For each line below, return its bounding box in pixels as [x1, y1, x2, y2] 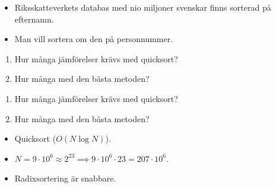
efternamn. [14, 12, 54, 25]
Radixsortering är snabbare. [14, 172, 116, 184]
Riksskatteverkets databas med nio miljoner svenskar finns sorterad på [14, 1, 271, 13]
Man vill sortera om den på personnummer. [14, 33, 173, 45]
